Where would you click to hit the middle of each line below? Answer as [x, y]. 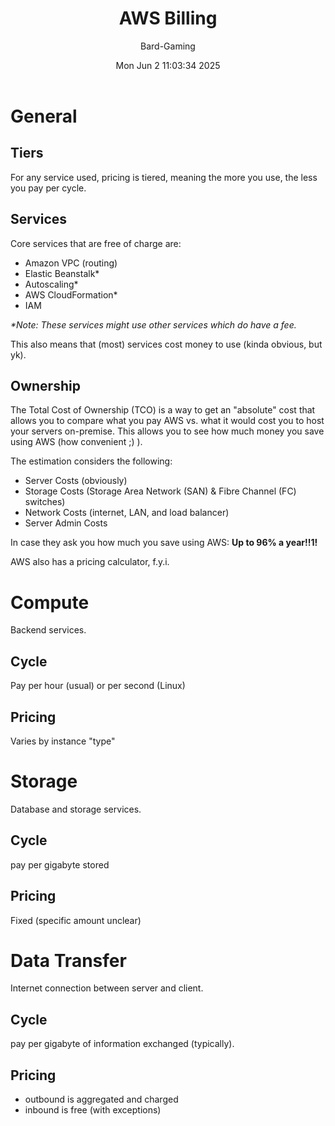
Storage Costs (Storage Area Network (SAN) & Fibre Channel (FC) [160, 491]
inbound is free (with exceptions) [93, 1110]
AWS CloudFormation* [71, 294]
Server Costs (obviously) [76, 481]
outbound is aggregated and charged [101, 1099]
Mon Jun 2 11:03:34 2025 [168, 65]
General [44, 116]
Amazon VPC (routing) [71, 263]
